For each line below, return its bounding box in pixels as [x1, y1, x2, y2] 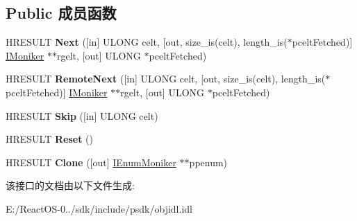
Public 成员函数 [6, 2, 117, 24]
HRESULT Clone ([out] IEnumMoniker [6, 154, 176, 169]
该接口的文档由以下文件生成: [6, 178, 135, 193]
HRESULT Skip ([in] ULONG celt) [6, 108, 158, 123]
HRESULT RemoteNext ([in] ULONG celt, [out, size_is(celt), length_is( [6, 71, 326, 86]
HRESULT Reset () [6, 132, 93, 146]
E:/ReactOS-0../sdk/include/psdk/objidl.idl [6, 201, 192, 215]
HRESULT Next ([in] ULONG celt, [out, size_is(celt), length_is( [6, 35, 288, 49]
